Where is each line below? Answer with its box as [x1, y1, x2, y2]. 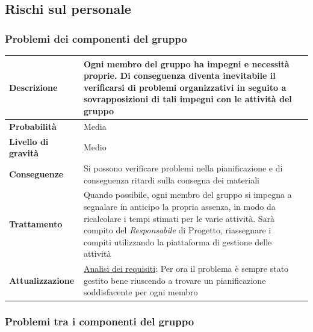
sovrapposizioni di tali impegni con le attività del [83, 93, 292, 105]
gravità [9, 147, 39, 159]
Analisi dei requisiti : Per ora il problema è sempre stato [83, 262, 289, 275]
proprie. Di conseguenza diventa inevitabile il [83, 69, 276, 82]
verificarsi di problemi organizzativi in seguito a [83, 81, 287, 93]
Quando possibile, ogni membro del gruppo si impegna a [83, 188, 292, 201]
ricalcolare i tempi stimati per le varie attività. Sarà [83, 212, 275, 224]
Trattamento [9, 218, 63, 230]
